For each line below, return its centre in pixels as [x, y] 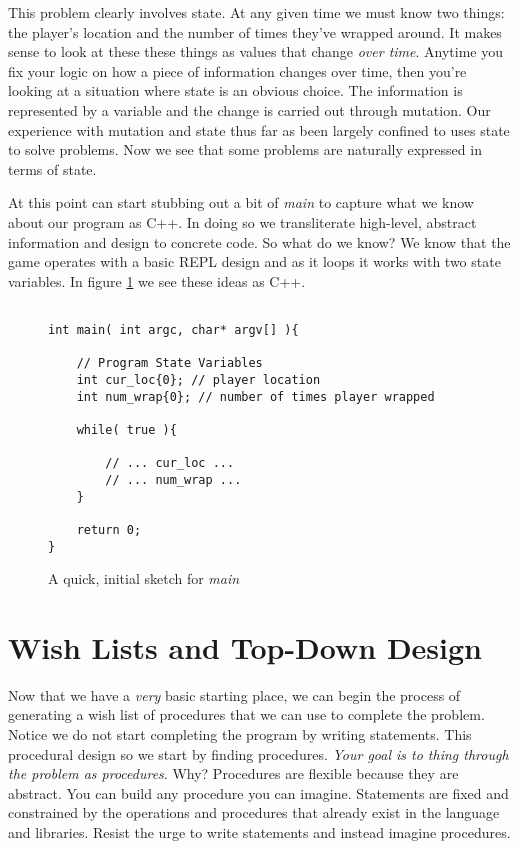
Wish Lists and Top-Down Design [245, 646]
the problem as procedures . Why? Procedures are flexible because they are [233, 773]
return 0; [109, 529]
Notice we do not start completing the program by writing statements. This [240, 734]
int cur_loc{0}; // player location [198, 379]
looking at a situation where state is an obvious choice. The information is [235, 90]
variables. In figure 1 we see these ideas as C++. [157, 280]
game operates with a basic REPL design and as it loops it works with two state [254, 261]
